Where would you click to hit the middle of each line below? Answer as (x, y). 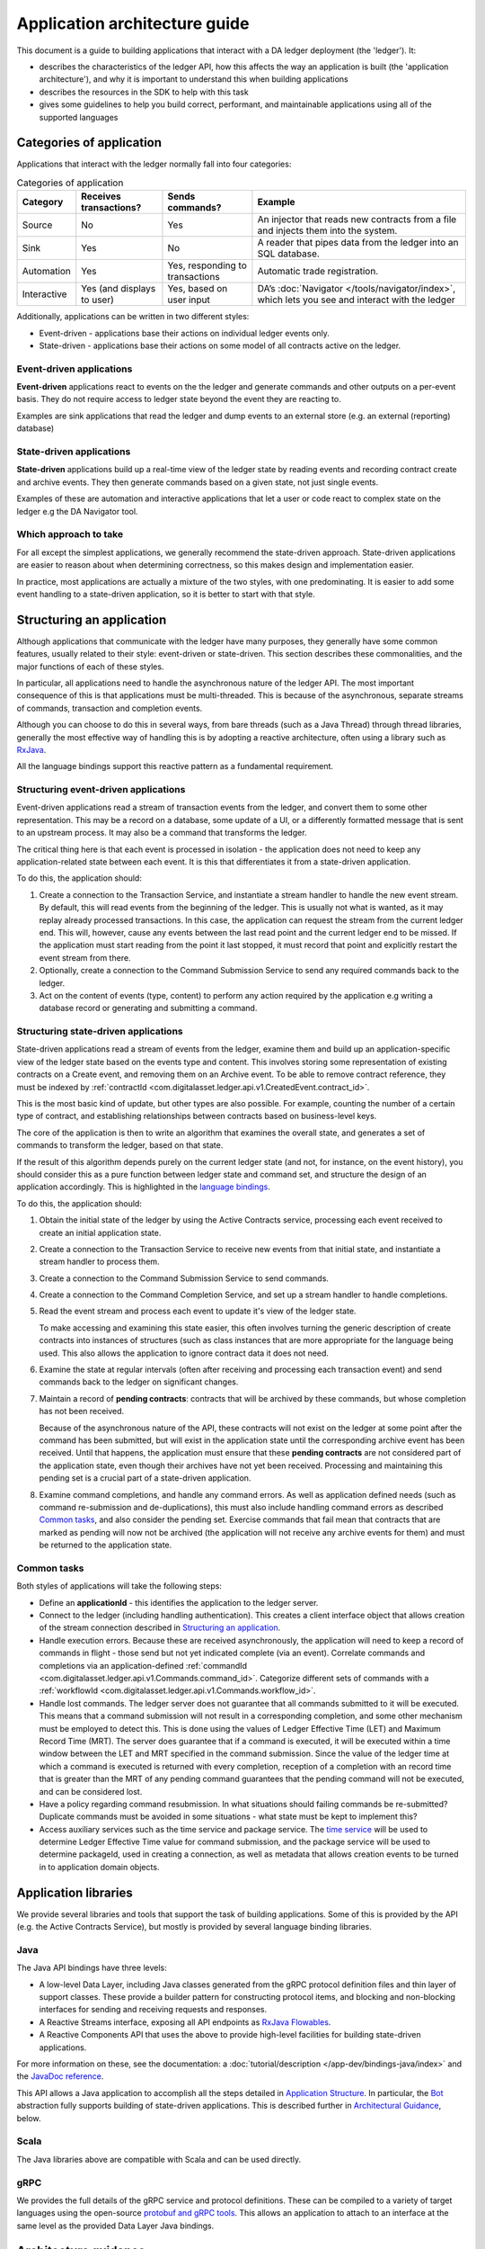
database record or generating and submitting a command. (148, 1008)
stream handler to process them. (100, 1262)
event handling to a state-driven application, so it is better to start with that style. (166, 594)
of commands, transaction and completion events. (110, 708)
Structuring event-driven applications (101, 790)
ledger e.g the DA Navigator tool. (77, 511)
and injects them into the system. (327, 231)
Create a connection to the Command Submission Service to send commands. (184, 1278)
